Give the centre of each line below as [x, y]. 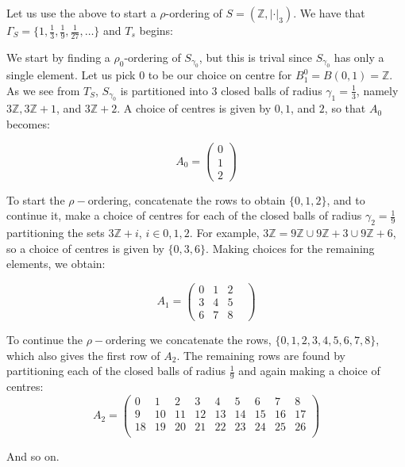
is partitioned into [164, 90]
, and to [346, 199]
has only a [359, 57]
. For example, [224, 232]
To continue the [45, 339]
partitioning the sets [56, 232]
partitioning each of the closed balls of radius [116, 371]
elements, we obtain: [56, 264]
